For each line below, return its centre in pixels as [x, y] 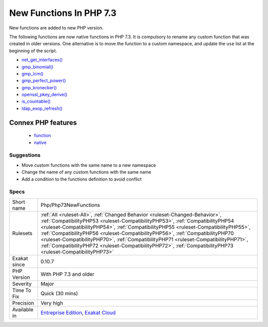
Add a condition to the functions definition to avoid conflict [82, 179]
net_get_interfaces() [42, 60]
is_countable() [36, 101]
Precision [23, 303]
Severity [22, 284]
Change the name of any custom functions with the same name [86, 172]
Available [23, 309]
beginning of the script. [33, 51]
